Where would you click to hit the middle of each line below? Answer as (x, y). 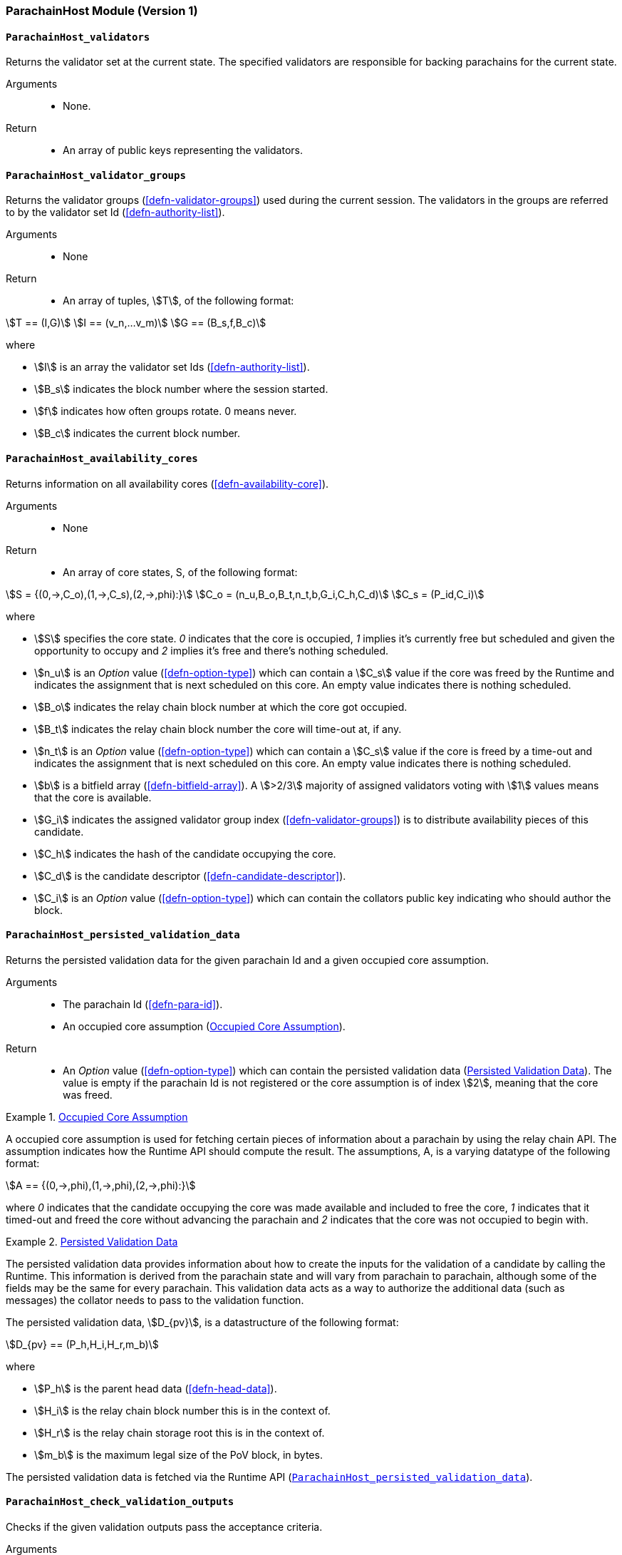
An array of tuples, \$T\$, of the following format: (178, 301)
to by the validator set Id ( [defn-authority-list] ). (115, 212)
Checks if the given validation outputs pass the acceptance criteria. (164, 1527)
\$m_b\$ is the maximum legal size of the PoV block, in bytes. (178, 1454)
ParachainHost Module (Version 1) (102, 11)
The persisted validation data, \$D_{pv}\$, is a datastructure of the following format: (202, 1322)
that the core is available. (93, 797)
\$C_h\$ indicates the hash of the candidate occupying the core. (185, 853)
